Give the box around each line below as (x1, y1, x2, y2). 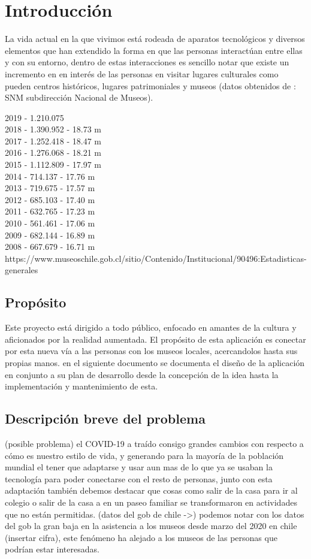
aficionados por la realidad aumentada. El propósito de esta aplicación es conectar (5, 333, 306, 345)
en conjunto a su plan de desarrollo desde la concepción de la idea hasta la (5, 368, 279, 380)
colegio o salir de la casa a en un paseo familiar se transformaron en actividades (5, 495, 297, 508)
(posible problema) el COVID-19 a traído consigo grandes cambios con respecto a (5, 437, 304, 449)
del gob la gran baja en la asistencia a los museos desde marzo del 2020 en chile (5, 519, 297, 532)
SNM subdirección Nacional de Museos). (5, 91, 153, 104)
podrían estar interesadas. (5, 543, 99, 555)
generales (5, 264, 38, 276)
